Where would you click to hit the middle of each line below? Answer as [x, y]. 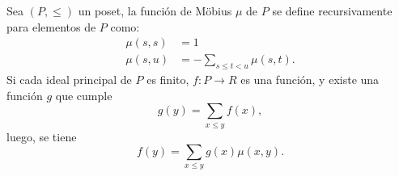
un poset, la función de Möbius [155, 10]
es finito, [168, 80]
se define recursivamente [332, 10]
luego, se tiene [42, 136]
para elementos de [51, 26]
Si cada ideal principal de [69, 80]
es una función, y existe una [310, 80]
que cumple [84, 95]
